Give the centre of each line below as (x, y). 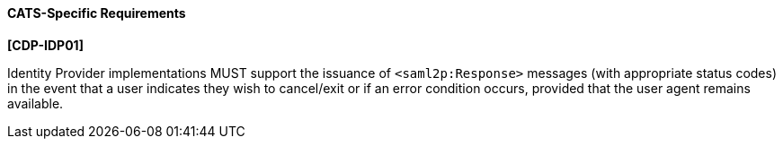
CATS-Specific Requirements (97, 13)
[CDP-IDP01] (45, 45)
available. (36, 103)
